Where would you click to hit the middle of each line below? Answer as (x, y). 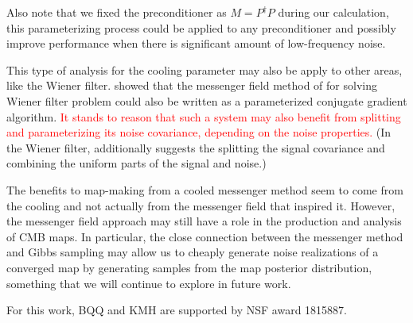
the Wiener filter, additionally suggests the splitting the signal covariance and (196, 147)
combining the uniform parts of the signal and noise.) (136, 163)
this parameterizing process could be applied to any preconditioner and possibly (201, 27)
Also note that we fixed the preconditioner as (117, 12)
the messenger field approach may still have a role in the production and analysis (204, 221)
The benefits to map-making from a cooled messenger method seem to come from (205, 189)
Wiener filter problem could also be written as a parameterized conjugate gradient (207, 100)
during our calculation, (333, 12)
